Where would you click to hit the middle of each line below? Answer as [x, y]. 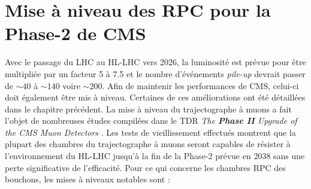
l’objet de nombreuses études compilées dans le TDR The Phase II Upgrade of [151, 121]
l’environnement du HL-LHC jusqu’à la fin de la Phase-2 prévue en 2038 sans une [155, 156]
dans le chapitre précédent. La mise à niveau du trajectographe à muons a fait [148, 109]
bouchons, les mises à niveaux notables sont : [87, 179]
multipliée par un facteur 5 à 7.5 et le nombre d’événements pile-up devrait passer [155, 73]
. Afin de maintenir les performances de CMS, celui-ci [200, 85]
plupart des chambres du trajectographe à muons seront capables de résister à [148, 144]
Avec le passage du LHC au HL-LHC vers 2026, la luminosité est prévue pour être [155, 62]
